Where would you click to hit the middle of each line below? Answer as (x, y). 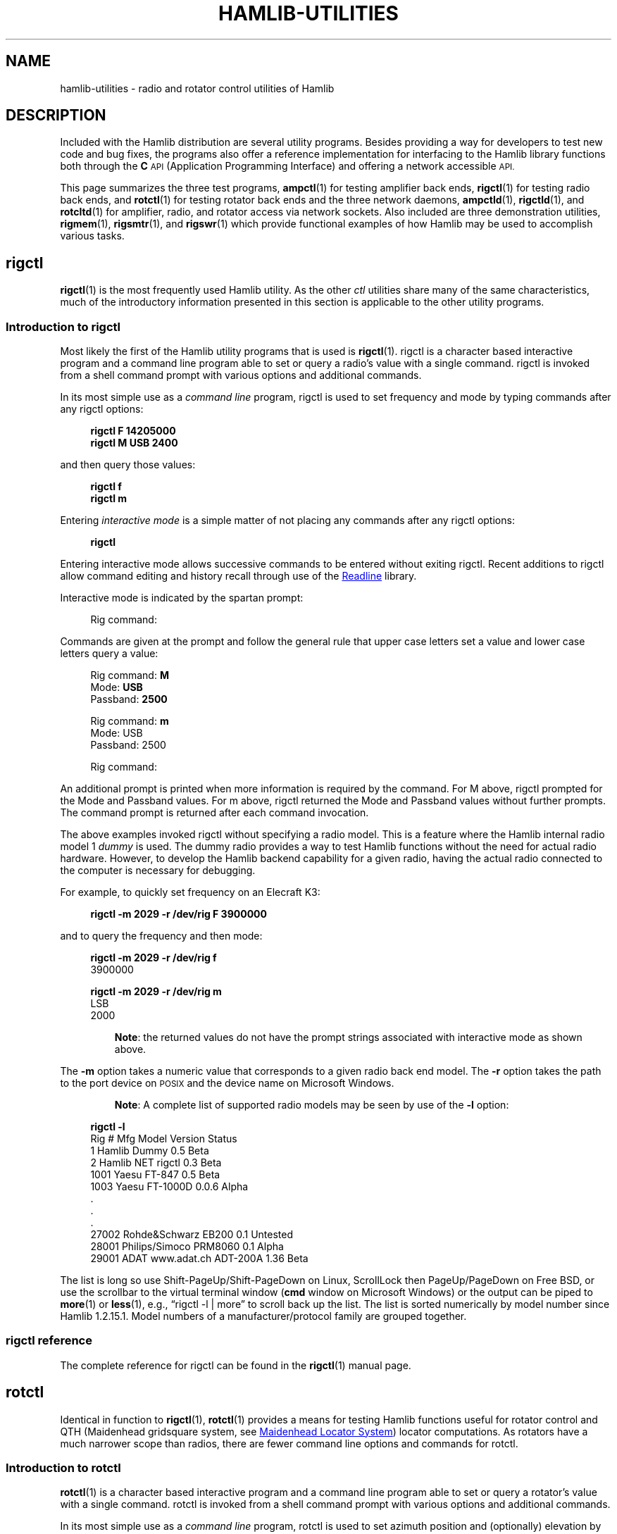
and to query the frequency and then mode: (161, 936)
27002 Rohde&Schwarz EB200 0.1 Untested (192, 1235)
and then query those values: (128, 465)
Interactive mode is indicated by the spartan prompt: (182, 598)
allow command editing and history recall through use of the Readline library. (238, 576)
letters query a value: (109, 654)
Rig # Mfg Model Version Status (164, 1139)
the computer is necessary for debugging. (158, 871)
